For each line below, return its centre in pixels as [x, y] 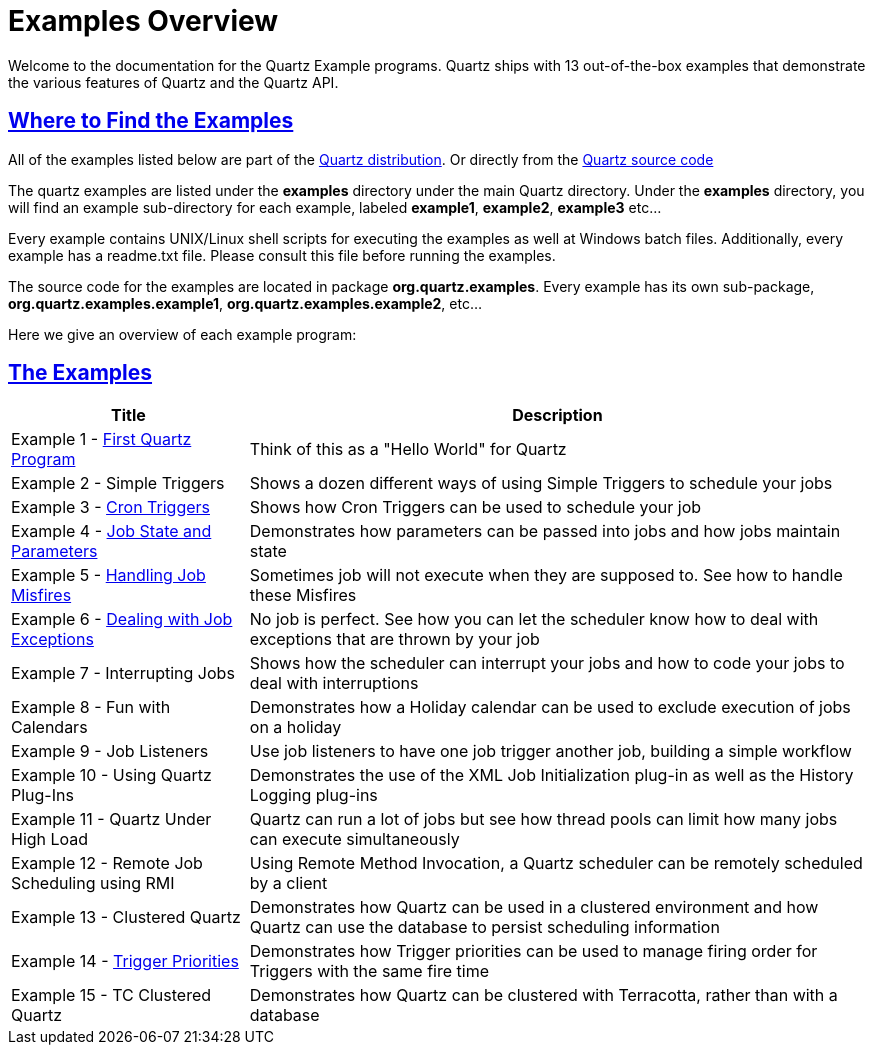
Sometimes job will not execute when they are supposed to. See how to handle [546, 575]
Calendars [49, 727]
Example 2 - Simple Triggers [118, 483]
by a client [288, 883]
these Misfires [303, 595]
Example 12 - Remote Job [107, 863]
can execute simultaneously [354, 839]
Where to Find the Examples [151, 121]
